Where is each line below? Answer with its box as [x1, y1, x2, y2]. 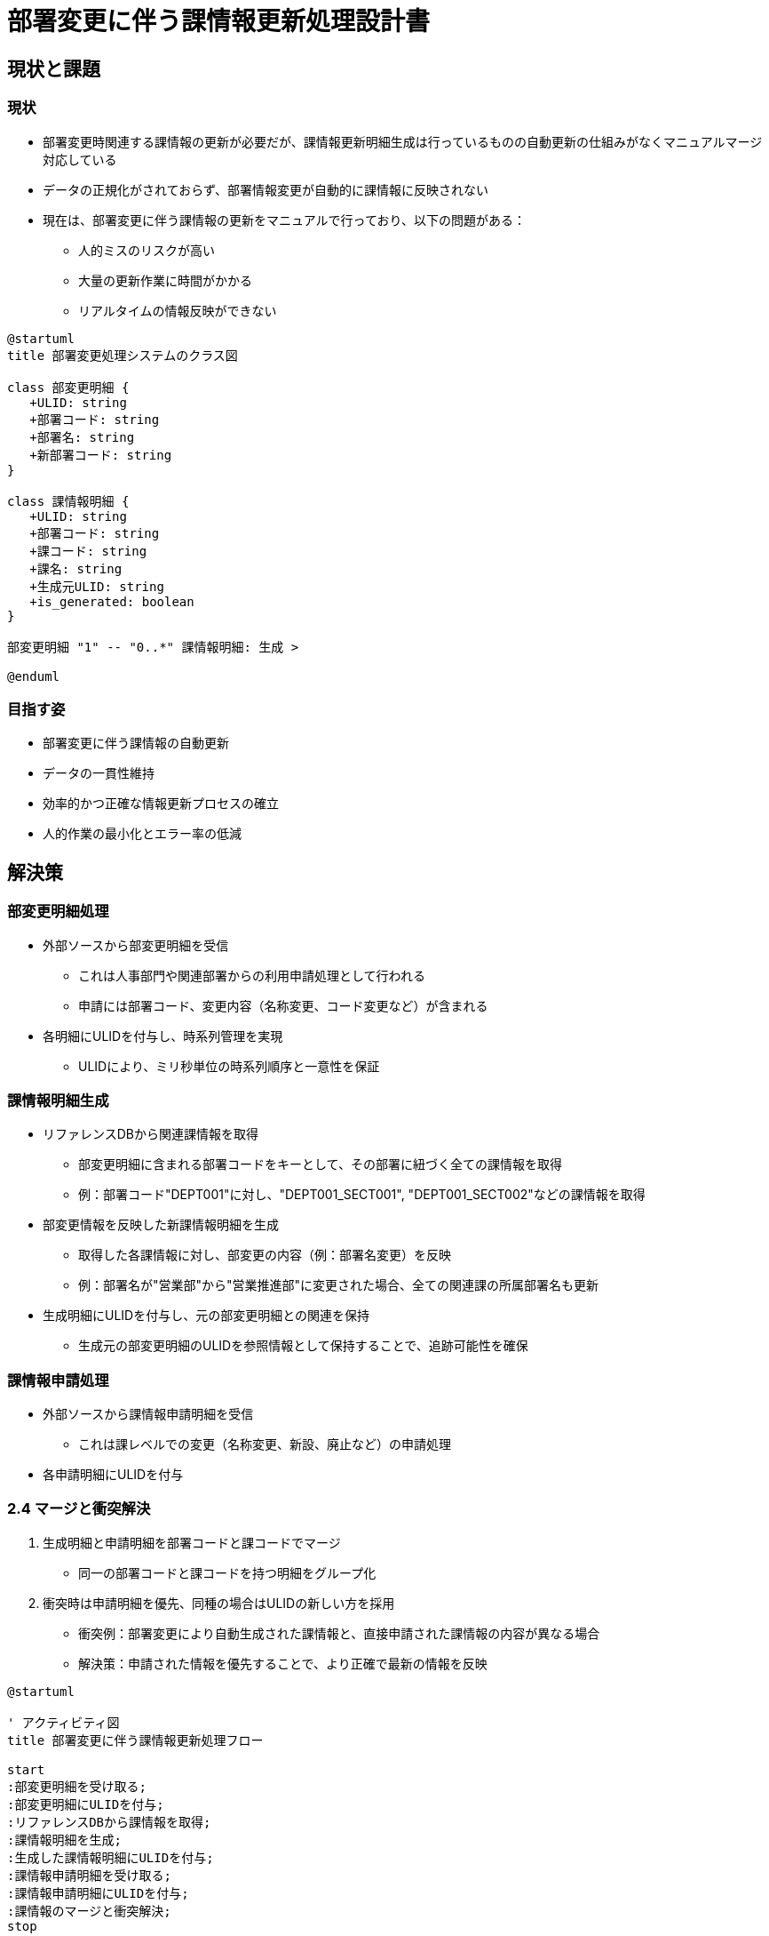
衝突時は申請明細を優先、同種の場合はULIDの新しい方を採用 [43, 1595, 395, 1611]
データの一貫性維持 [43, 765, 155, 781]
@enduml [7, 668, 60, 684]
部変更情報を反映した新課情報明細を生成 [43, 1217, 279, 1233]
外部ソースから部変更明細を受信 [43, 937, 229, 953]
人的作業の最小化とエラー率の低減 [43, 826, 242, 842]
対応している [43, 151, 117, 167]
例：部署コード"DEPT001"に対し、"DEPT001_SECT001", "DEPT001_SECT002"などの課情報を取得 [78, 1187, 646, 1203]
